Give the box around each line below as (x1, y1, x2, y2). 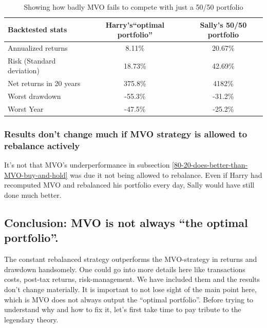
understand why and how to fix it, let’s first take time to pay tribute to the (4, 304, 241, 315)
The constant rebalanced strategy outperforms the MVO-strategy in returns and (4, 254, 257, 264)
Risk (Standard (8, 55, 56, 66)
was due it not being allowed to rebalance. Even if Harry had (70, 169, 262, 180)
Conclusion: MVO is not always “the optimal (4, 215, 248, 230)
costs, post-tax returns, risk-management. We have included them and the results (4, 274, 260, 284)
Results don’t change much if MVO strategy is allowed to (4, 128, 247, 140)
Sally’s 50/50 (200, 19, 247, 30)
